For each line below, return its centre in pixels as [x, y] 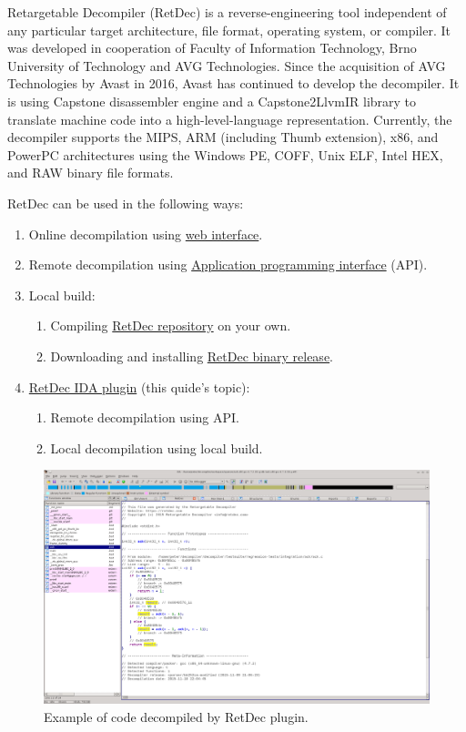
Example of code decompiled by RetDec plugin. [176, 717]
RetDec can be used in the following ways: [126, 203]
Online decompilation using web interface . [146, 234]
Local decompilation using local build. [157, 447]
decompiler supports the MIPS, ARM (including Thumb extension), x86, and [223, 137]
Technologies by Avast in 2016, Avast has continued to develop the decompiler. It [233, 83]
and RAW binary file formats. [91, 173]
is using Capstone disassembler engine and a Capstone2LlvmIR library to [212, 101]
